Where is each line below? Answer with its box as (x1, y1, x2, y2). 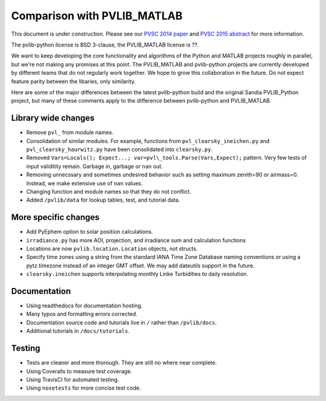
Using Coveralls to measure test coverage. (26, 367, 132, 374)
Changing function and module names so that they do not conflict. (26, 188, 191, 195)
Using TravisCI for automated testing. (26, 376, 120, 383)
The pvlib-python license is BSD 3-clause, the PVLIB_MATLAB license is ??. (11, 41, 199, 48)
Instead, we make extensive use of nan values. (26, 179, 143, 187)
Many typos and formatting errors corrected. (26, 310, 138, 318)
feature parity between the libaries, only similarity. (11, 77, 136, 85)
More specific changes (11, 212, 100, 223)
